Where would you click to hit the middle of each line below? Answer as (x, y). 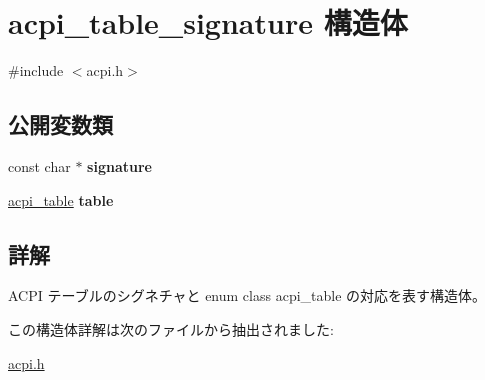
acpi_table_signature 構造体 (208, 22)
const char (39, 165)
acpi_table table (61, 199)
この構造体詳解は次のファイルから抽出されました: (171, 328)
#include (36, 70)
